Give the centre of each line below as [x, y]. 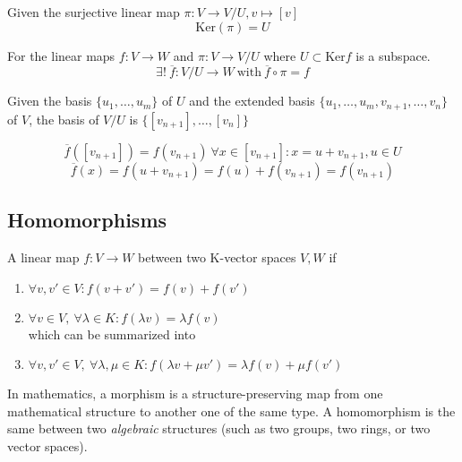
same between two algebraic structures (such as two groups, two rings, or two [219, 428]
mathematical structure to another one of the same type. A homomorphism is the [231, 411]
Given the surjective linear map [94, 12]
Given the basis [50, 101]
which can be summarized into [112, 334]
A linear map [43, 257]
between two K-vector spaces [217, 257]
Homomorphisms [87, 220]
